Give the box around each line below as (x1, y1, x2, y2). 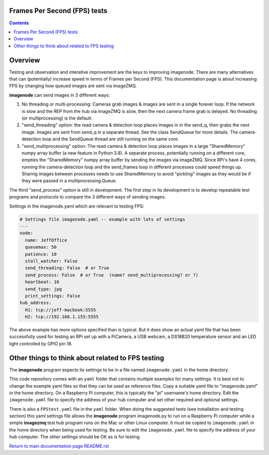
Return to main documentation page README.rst (9, 443, 109, 449)
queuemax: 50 (25, 244, 57, 250)
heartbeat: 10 (25, 279, 60, 285)
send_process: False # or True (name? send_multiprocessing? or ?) (25, 272, 199, 278)
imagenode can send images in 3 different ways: (9, 92, 110, 98)
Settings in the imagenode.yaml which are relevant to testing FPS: (9, 203, 144, 209)
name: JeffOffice (25, 237, 67, 243)
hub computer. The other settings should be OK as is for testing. (9, 434, 141, 440)
